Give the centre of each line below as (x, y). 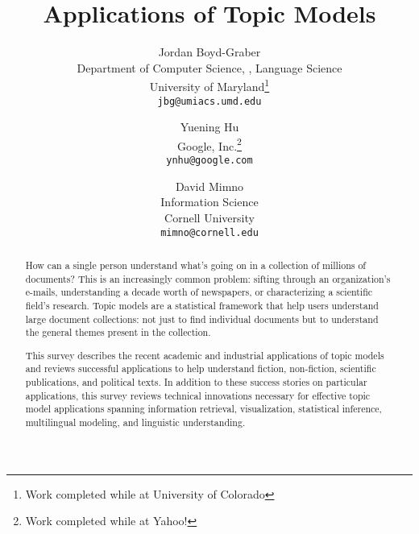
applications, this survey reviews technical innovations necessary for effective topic (198, 395)
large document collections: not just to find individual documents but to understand (202, 319)
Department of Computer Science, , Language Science (209, 67)
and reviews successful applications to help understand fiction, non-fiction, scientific (201, 368)
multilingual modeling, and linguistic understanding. (135, 422)
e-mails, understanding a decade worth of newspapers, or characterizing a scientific (199, 292)
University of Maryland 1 (209, 85)
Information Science (209, 202)
